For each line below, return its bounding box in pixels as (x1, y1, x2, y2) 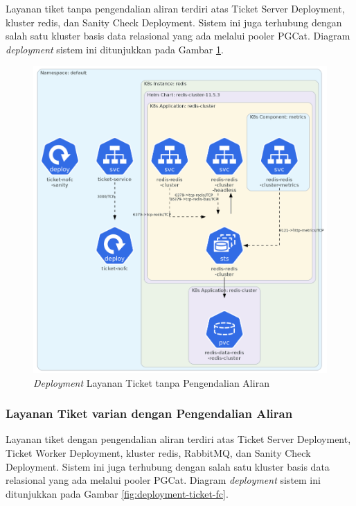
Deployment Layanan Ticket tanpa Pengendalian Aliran (33, 375, 269, 390)
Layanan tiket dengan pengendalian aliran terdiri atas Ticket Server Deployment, (6, 432, 351, 446)
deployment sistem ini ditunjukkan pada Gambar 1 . (6, 42, 224, 56)
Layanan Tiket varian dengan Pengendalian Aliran (6, 405, 293, 422)
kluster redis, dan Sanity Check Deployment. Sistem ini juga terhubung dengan (6, 15, 342, 29)
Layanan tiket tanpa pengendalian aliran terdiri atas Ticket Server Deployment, (6, 1, 345, 15)
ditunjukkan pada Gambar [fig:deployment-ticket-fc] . (6, 486, 229, 500)
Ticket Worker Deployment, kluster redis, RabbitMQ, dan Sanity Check (6, 445, 311, 460)
